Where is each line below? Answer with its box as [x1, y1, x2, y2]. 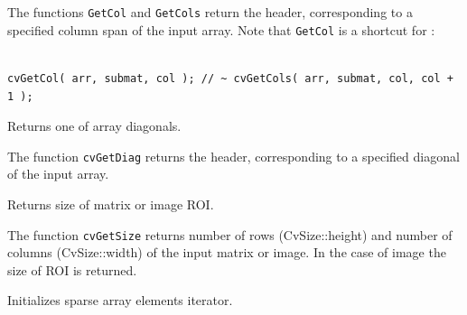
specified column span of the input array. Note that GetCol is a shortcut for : [7, 20, 435, 39]
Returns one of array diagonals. [7, 116, 182, 135]
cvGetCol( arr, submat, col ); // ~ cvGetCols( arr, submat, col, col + [7, 71, 453, 85]
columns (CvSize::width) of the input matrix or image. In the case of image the [7, 243, 446, 262]
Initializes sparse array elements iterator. [7, 291, 233, 310]
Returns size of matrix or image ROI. [7, 194, 214, 213]
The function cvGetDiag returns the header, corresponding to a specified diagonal [7, 146, 460, 165]
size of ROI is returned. [7, 260, 137, 279]
